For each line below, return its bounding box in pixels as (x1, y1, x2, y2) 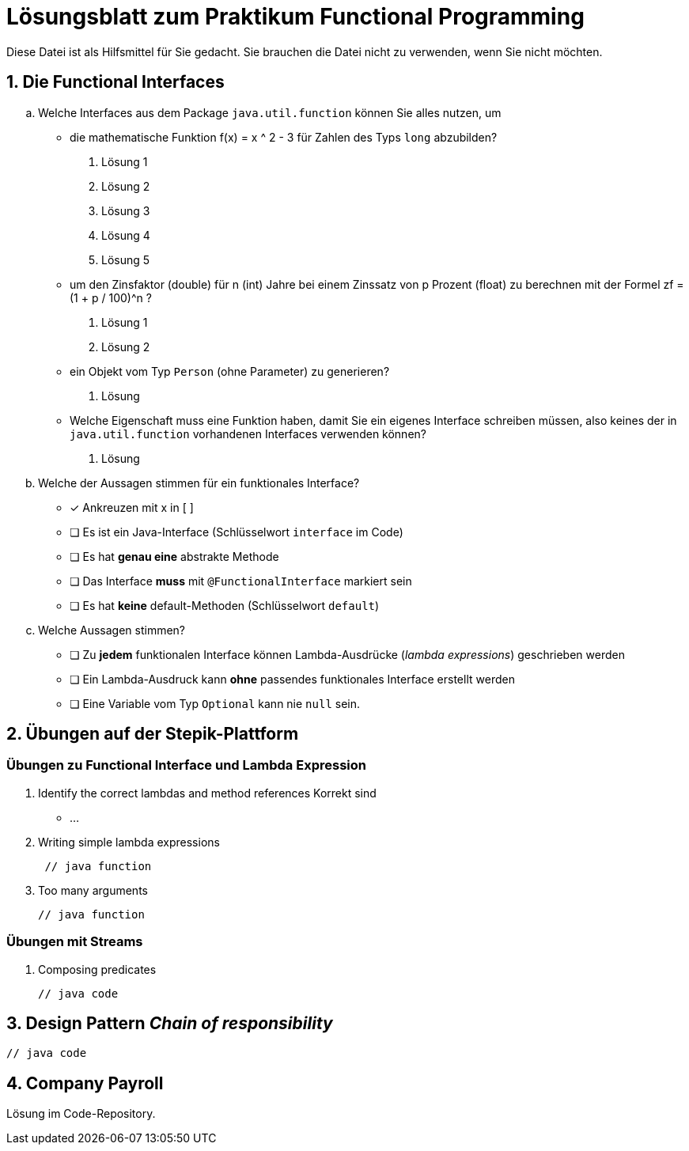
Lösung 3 (101, 203, 150, 218)
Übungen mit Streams (6, 933, 143, 950)
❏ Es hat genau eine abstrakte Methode (70, 549, 279, 563)
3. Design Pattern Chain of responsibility (6, 1013, 333, 1033)
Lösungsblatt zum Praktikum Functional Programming (6, 3, 585, 30)
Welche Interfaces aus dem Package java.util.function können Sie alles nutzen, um (38, 105, 502, 119)
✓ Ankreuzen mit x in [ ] (70, 500, 194, 514)
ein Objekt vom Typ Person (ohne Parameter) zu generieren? (70, 364, 390, 378)
